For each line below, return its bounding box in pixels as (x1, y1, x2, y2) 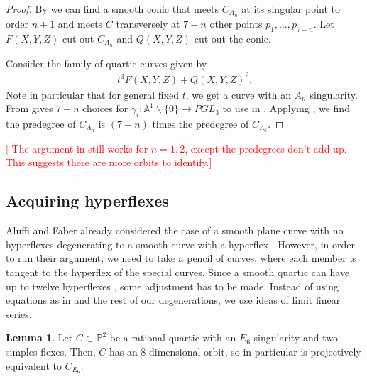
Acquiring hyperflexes (6, 189, 169, 212)
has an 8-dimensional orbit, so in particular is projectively (109, 344, 361, 359)
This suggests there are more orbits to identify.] (6, 155, 212, 170)
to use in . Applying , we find (222, 101, 350, 116)
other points (209, 16, 263, 31)
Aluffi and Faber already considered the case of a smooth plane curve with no (6, 223, 344, 238)
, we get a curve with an (185, 87, 291, 101)
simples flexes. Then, (6, 344, 96, 359)
